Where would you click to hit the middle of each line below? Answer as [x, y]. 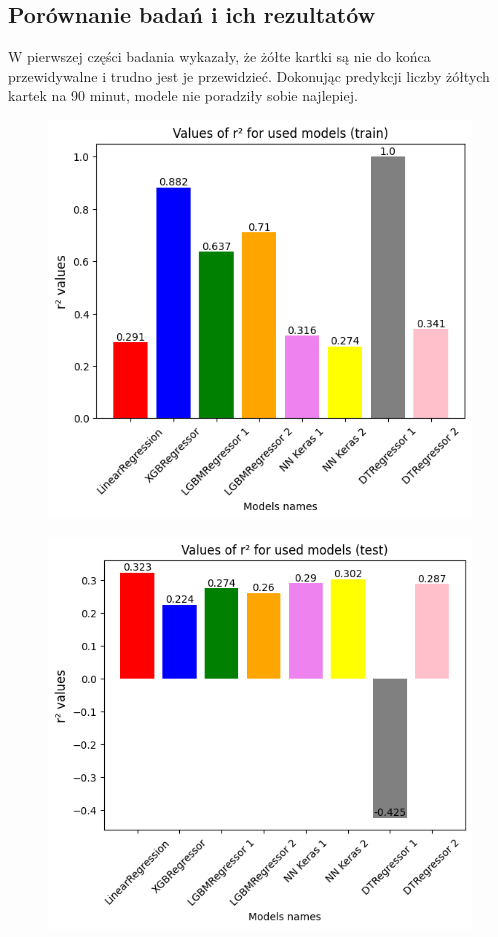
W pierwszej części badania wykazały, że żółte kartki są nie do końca [219, 56]
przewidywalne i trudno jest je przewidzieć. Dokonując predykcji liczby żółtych [249, 75]
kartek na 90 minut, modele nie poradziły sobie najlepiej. [183, 95]
